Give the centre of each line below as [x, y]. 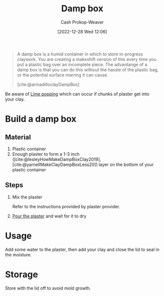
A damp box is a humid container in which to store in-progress [80, 54]
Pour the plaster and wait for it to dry [49, 216]
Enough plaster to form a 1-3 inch [46, 154]
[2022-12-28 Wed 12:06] [82, 31]
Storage [22, 274]
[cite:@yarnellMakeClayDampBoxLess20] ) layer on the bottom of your [83, 164]
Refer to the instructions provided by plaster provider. [66, 206]
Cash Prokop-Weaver [82, 22]
